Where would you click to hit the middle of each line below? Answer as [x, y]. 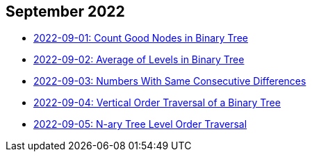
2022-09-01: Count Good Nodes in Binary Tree [141, 38]
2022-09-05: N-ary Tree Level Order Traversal [140, 124]
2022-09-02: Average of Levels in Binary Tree [139, 60]
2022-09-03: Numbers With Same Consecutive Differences [170, 81]
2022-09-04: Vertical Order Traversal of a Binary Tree [157, 103]
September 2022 [65, 11]
